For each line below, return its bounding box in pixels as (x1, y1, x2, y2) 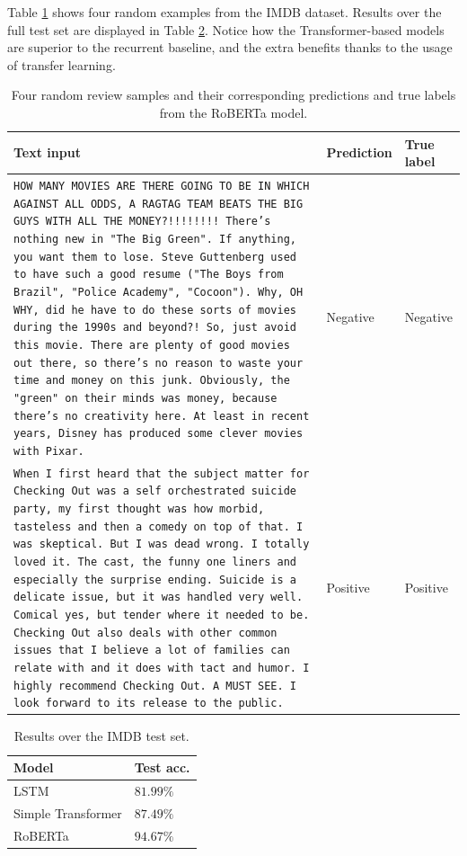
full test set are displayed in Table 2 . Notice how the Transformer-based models (7, 20, 445, 39)
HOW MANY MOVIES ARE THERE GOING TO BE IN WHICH (13, 180, 310, 192)
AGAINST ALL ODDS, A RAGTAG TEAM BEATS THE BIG (13, 197, 304, 210)
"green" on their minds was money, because (13, 391, 278, 405)
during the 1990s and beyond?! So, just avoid (13, 321, 296, 334)
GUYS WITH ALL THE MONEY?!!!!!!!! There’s (13, 215, 271, 228)
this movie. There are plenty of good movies (13, 338, 290, 352)
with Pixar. (13, 444, 84, 458)
